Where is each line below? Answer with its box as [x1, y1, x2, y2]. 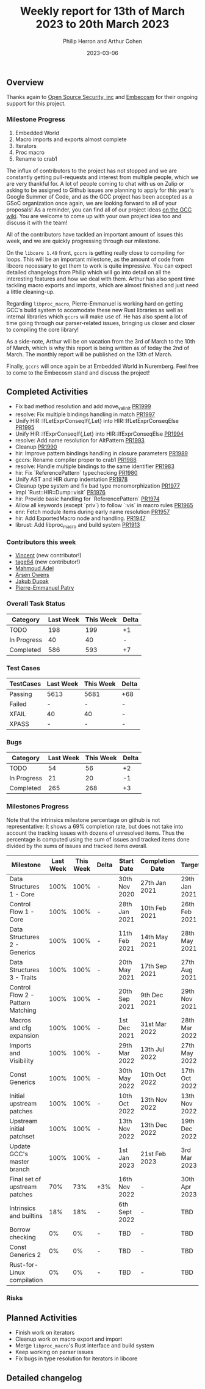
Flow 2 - [9, 991, 35, 999]
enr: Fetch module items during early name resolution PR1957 [15, 508, 170, 516]
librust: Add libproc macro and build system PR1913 [15, 521, 140, 530]
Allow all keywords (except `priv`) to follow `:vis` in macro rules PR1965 [15, 502, 193, 509]
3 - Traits [9, 973, 37, 981]
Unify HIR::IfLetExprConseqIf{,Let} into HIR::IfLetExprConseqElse [15, 417, 179, 425]
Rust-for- [9, 1260, 38, 1269]
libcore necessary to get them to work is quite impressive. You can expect [6, 262, 193, 269]
